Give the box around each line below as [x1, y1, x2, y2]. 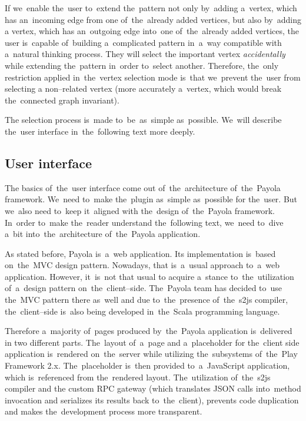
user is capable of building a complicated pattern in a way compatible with [5, 36, 282, 48]
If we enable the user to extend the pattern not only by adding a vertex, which [5, 2, 297, 14]
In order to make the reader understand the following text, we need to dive [5, 216, 284, 228]
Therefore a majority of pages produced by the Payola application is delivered [5, 325, 292, 337]
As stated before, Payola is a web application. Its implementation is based [5, 247, 276, 259]
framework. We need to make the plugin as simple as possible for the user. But [5, 193, 298, 205]
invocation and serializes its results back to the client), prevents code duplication [5, 393, 299, 406]
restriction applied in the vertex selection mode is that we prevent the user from [5, 71, 301, 83]
